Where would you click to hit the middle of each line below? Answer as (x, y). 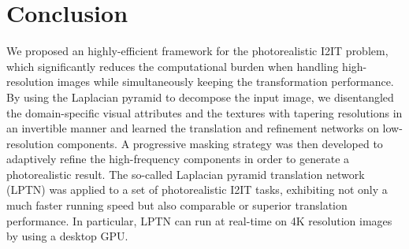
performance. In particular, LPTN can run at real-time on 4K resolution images (199, 220)
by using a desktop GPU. (67, 236)
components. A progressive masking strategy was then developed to (220, 143)
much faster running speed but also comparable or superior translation (177, 205)
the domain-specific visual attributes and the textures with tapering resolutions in (204, 112)
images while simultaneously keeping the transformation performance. (225, 82)
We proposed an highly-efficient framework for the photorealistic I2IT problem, (197, 51)
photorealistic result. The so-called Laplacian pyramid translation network (186, 174)
